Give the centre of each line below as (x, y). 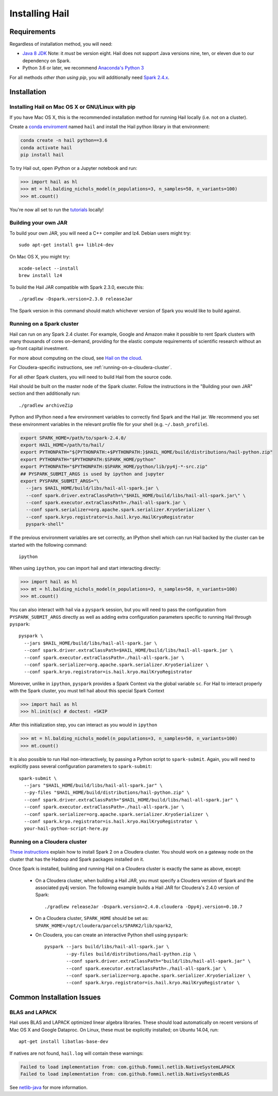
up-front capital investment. (39, 349)
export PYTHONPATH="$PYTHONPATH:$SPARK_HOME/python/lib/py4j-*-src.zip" (114, 467)
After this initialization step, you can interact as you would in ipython (83, 725)
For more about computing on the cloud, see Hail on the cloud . (76, 358)
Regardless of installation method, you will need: (61, 44)
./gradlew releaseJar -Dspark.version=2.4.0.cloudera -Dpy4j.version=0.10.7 (144, 907)
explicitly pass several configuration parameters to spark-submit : (81, 767)
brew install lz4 (40, 276)
